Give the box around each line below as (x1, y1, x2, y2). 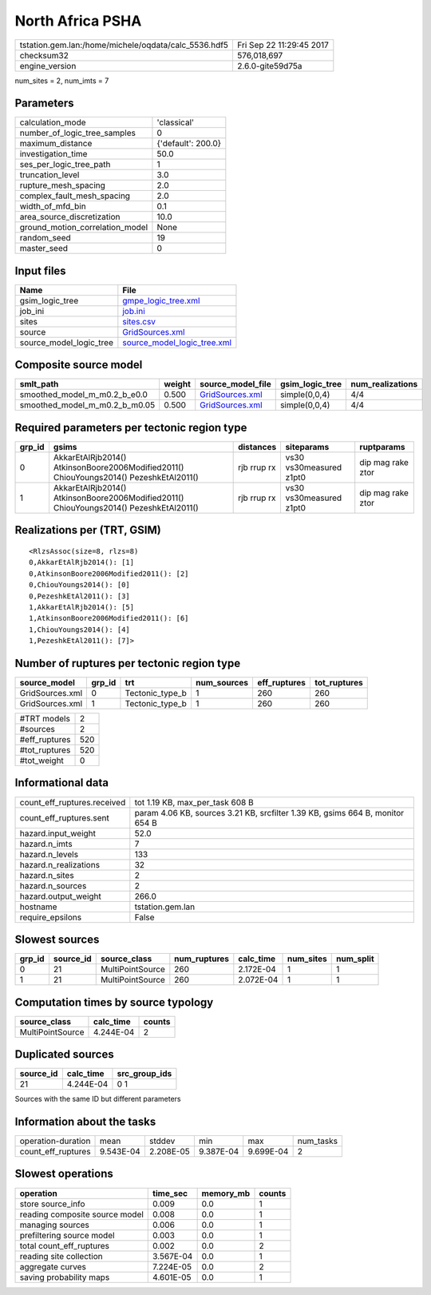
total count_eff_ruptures (19, 1240, 109, 1251)
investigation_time (19, 149, 88, 160)
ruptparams (359, 442, 405, 452)
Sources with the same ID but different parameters (14, 1094, 181, 1104)
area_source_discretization (19, 212, 121, 223)
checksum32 (19, 50, 69, 61)
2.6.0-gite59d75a (236, 60, 302, 71)
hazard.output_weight (19, 891, 101, 902)
